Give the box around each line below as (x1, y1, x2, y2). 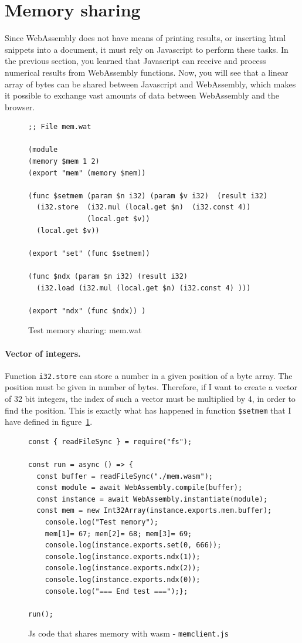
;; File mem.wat (28, 123, 91, 131)
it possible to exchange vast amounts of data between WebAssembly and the (5, 89, 279, 101)
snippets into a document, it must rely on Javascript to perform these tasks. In (5, 43, 289, 55)
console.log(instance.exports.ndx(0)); (45, 575, 201, 584)
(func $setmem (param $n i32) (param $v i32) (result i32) (28, 191, 268, 200)
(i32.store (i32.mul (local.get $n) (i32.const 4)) (36, 203, 251, 212)
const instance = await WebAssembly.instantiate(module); (36, 495, 268, 503)
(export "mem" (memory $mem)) (28, 168, 146, 177)
